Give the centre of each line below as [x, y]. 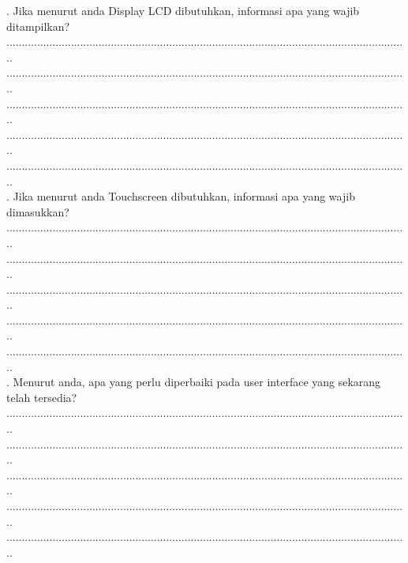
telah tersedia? [42, 397]
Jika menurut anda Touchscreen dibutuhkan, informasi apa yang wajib [184, 196]
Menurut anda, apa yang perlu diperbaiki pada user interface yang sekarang [197, 382]
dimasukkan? [38, 211]
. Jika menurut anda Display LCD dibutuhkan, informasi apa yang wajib [183, 10]
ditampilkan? [38, 26]
